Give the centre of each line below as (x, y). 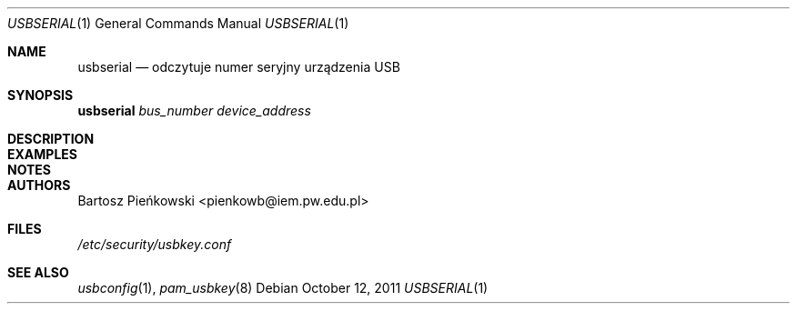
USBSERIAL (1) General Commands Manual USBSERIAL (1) (178, 23)
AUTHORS (39, 185)
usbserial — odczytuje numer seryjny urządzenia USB (239, 67)
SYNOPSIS (40, 95)
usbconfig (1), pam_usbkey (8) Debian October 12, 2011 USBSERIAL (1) (283, 288)
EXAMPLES (42, 154)
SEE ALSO (38, 272)
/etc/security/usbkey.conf (155, 244)
